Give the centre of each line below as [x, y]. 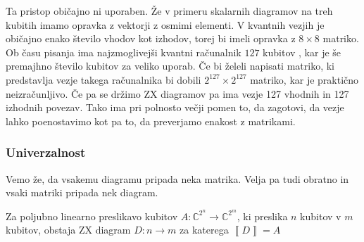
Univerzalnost [46, 152]
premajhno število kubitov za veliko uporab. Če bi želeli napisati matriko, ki [170, 66]
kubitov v [321, 216]
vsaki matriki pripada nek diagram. [82, 192]
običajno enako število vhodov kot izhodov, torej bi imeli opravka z [151, 38]
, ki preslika [262, 216]
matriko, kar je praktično [305, 79]
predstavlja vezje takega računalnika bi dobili [103, 79]
